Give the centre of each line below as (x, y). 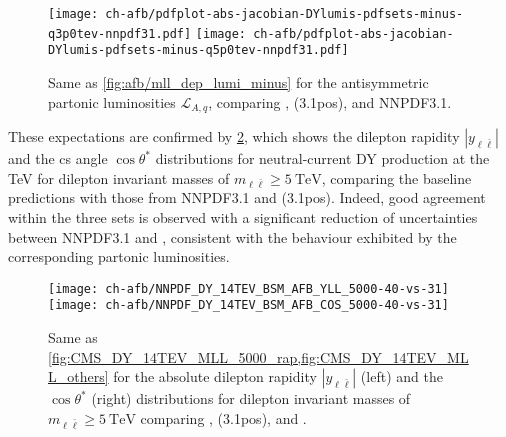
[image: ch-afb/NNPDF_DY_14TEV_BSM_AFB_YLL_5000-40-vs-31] (248, 288)
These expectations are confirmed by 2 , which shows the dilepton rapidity (234, 136)
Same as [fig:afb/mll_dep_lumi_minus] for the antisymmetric (238, 81)
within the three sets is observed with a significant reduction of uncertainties (243, 216)
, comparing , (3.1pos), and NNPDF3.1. (330, 101)
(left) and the (401, 376)
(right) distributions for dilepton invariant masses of (251, 398)
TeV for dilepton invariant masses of (119, 177)
